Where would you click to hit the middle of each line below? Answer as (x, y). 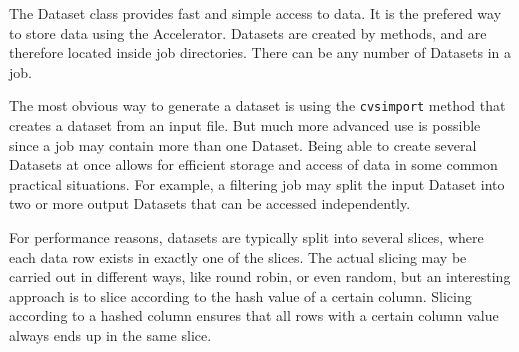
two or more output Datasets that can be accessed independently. (210, 203)
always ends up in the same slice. (110, 334)
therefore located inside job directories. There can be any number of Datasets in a (260, 52)
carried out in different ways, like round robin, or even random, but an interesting (260, 276)
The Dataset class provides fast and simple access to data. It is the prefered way (255, 13)
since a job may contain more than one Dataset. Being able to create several (243, 144)
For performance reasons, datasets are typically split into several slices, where (246, 237)
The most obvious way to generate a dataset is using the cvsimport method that (257, 105)
